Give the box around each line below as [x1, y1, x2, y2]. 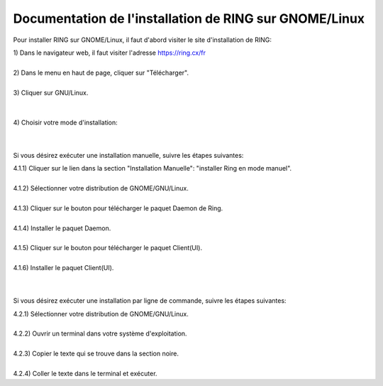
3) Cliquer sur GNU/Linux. [13, 88, 89, 97]
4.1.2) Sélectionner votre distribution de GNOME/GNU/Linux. [13, 184, 189, 193]
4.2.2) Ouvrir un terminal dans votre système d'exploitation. [13, 329, 187, 338]
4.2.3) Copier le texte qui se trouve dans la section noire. [13, 349, 179, 358]
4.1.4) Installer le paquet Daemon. [13, 224, 111, 232]
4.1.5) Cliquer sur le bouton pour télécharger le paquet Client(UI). [13, 244, 202, 252]
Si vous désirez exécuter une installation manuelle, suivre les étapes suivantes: [13, 151, 244, 159]
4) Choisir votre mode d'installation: [13, 118, 118, 127]
